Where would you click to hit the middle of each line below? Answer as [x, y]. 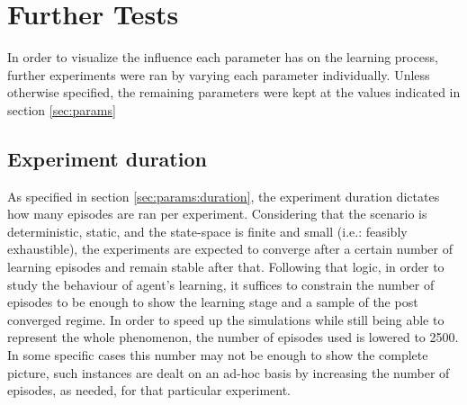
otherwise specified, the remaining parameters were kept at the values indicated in [234, 92]
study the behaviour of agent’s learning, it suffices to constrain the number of [221, 284]
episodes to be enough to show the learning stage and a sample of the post [213, 302]
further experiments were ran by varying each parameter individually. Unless [219, 74]
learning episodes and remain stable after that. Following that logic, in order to [226, 267]
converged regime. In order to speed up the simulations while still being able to [226, 319]
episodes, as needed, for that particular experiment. [149, 390]
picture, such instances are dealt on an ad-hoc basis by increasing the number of [229, 372]
